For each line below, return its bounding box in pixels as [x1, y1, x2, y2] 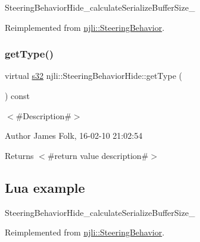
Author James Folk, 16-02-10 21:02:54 [5, 129, 143, 142]
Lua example [5, 178, 85, 196]
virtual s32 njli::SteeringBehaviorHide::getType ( [5, 69, 182, 82]
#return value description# [47, 149, 149, 161]
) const [5, 90, 30, 101]
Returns [5, 149, 34, 161]
